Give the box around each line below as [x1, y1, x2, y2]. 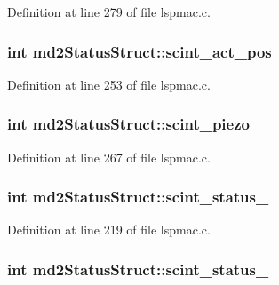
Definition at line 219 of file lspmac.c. [7, 220, 211, 239]
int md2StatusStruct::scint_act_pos [7, 40, 272, 62]
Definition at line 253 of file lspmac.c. [7, 75, 211, 93]
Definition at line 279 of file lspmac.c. [7, 3, 211, 20]
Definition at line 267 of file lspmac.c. [7, 147, 211, 166]
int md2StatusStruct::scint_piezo [7, 113, 250, 135]
